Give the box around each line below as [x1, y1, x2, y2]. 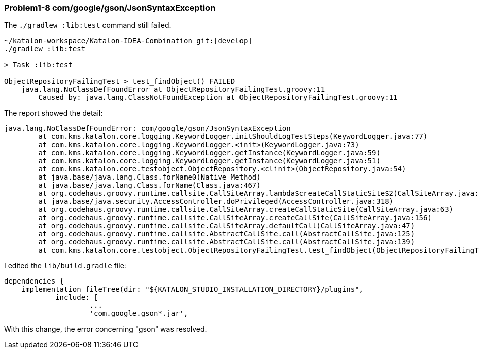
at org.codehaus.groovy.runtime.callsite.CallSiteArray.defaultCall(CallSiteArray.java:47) [38, 222, 415, 230]
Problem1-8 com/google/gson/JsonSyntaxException [4, 3, 216, 13]
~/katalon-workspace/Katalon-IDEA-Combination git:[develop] [4, 37, 252, 45]
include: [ [55, 293, 98, 302]
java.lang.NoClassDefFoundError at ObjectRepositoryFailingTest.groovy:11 [21, 85, 325, 94]
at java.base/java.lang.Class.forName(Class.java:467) [38, 181, 261, 190]
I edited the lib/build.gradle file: [4, 261, 126, 270]
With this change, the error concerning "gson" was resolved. [4, 325, 207, 334]
